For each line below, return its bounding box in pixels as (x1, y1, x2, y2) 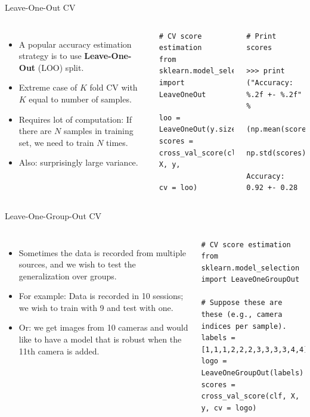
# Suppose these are (201, 298, 283, 307)
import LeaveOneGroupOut (201, 275, 300, 284)
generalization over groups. (18, 269, 117, 282)
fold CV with (89, 81, 138, 94)
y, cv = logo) (201, 403, 257, 412)
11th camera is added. (18, 344, 100, 357)
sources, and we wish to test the (18, 258, 136, 270)
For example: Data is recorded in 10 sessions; (18, 290, 184, 302)
